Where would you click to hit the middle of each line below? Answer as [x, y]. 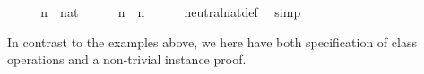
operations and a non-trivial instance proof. [127, 59]
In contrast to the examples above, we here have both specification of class [212, 41]
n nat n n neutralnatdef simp [171, 12]
